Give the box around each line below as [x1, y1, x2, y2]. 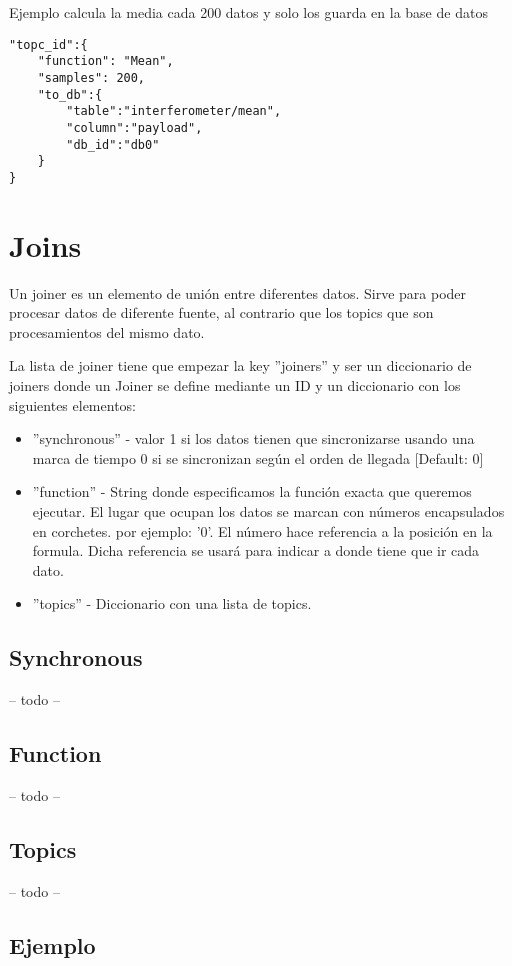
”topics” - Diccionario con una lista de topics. [32, 593, 312, 614]
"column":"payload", [66, 120, 203, 135]
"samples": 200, [37, 70, 146, 85]
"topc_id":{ [9, 37, 88, 52]
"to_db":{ [37, 87, 103, 102]
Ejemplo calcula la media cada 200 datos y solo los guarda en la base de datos [9, 2, 488, 22]
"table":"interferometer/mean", [66, 104, 282, 119]
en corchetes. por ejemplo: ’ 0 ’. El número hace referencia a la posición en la [32, 520, 493, 541]
